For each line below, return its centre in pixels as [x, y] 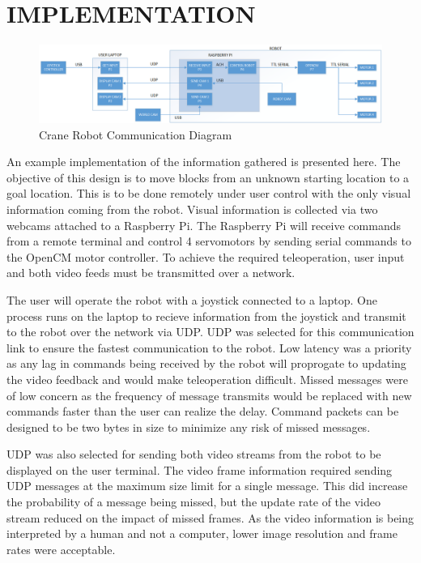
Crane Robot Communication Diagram [136, 134]
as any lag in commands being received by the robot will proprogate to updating [206, 363]
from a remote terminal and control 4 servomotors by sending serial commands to [209, 241]
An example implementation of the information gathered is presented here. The [204, 162]
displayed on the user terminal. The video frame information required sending [200, 469]
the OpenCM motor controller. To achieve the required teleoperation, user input [206, 256]
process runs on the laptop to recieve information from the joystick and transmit [206, 316]
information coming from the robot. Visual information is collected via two [192, 209]
